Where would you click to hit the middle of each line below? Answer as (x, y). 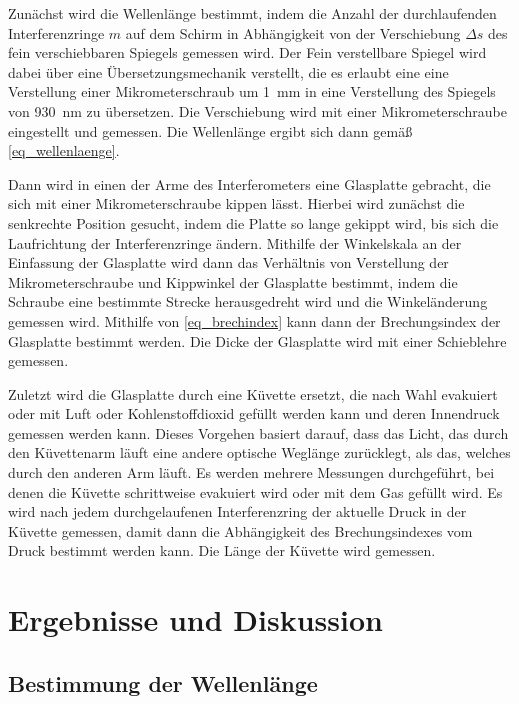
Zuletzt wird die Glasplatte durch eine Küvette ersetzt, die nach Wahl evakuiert (253, 393)
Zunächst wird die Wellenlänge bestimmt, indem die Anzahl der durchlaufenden (252, 13)
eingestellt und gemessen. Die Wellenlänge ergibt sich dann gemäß (210, 130)
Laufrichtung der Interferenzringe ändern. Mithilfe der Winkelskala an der (235, 242)
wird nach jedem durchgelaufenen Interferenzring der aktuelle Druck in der (237, 511)
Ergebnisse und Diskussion (195, 619)
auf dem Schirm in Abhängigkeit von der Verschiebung (293, 32)
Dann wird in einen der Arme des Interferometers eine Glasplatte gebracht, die (249, 183)
